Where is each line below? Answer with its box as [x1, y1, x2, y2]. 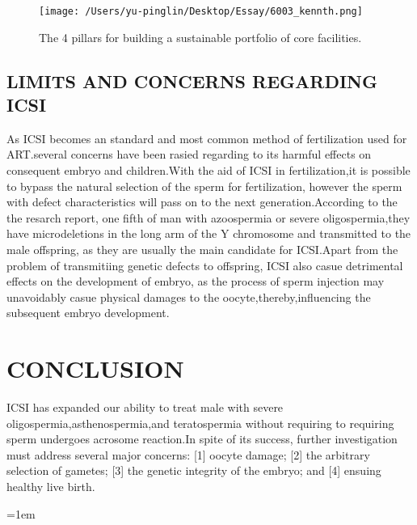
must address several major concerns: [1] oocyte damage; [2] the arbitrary [6, 446, 370, 463]
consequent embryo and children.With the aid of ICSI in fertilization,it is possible [6, 162, 411, 179]
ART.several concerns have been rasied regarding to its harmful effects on [6, 146, 372, 163]
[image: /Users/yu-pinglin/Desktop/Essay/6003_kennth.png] [39, 6, 363, 17]
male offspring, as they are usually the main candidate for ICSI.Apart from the [6, 241, 398, 257]
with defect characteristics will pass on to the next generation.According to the [6, 193, 398, 210]
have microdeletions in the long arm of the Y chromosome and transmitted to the [6, 225, 411, 242]
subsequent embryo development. [6, 304, 170, 321]
